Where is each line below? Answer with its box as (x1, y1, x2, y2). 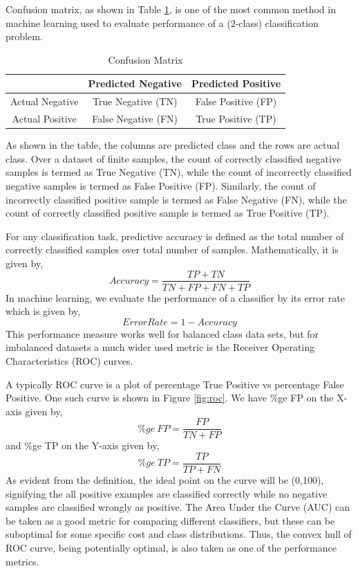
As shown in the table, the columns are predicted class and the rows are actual (6, 138, 340, 152)
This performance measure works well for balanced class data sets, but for (6, 326, 319, 341)
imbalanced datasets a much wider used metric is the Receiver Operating (6, 340, 315, 354)
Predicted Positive (191, 76, 281, 91)
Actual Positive (12, 111, 77, 126)
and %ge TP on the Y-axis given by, (6, 438, 160, 453)
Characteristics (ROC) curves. (6, 353, 133, 368)
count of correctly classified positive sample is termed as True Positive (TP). (6, 206, 330, 220)
